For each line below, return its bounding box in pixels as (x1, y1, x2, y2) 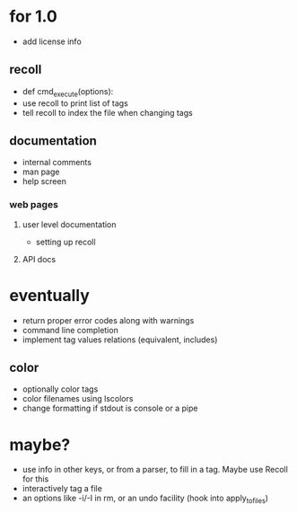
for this (22, 473, 49, 484)
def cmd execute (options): (22, 85, 114, 99)
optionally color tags (22, 384, 99, 394)
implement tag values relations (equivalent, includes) (22, 334, 218, 345)
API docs (22, 253, 57, 264)
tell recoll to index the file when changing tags (22, 107, 193, 118)
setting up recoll (35, 236, 96, 247)
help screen (22, 176, 67, 187)
